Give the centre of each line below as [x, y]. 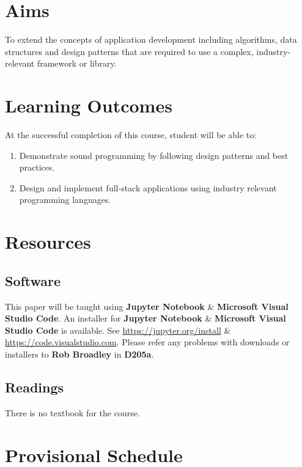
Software [33, 280]
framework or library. [77, 63]
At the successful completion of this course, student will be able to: [131, 135]
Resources [48, 242]
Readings [35, 387]
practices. [37, 167]
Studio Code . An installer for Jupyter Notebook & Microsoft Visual [145, 318]
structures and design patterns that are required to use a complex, [129, 51]
